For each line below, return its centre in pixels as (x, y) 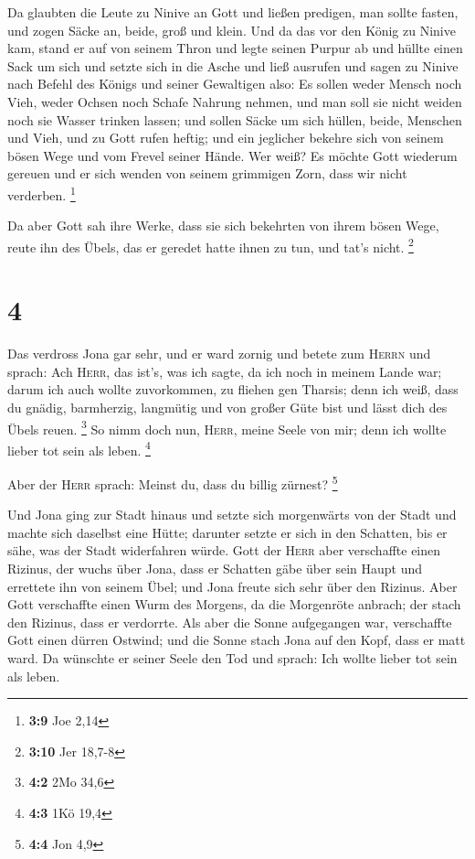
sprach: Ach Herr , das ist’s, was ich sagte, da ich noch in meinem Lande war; (225, 371)
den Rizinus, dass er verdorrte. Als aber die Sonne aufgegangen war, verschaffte (230, 622)
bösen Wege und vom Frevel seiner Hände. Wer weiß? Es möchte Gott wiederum (232, 155)
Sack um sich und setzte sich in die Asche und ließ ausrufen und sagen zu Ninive (233, 65)
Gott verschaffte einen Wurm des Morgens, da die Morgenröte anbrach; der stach (234, 604)
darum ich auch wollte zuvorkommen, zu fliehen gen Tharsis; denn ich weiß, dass (233, 389)
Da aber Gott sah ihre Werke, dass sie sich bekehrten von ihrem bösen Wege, (223, 225)
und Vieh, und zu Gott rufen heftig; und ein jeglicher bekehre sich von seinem (226, 138)
